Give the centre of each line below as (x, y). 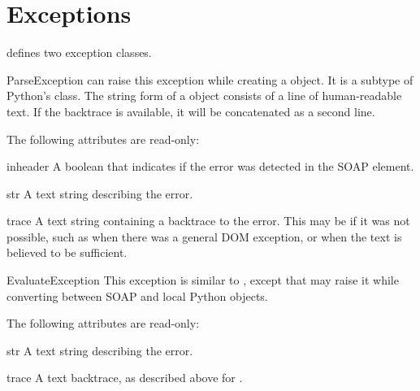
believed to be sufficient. (67, 252)
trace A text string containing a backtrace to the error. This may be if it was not (208, 221)
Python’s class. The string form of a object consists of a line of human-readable (204, 96)
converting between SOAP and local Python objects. (137, 295)
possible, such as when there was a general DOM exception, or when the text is (204, 236)
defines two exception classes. (79, 52)
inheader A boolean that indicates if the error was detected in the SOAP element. (210, 166)
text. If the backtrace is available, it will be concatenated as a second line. (191, 111)
